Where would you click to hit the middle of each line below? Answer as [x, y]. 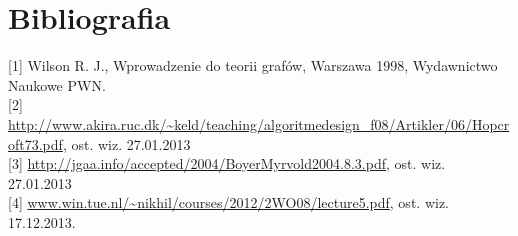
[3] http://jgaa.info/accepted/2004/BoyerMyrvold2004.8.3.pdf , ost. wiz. [227, 163]
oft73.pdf [35, 143]
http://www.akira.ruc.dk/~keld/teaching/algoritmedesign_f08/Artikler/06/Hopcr [259, 123]
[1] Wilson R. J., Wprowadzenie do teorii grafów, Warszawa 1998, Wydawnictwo [253, 65]
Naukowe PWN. [57, 84]
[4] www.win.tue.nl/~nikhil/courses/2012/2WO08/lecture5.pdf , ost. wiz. [228, 202]
